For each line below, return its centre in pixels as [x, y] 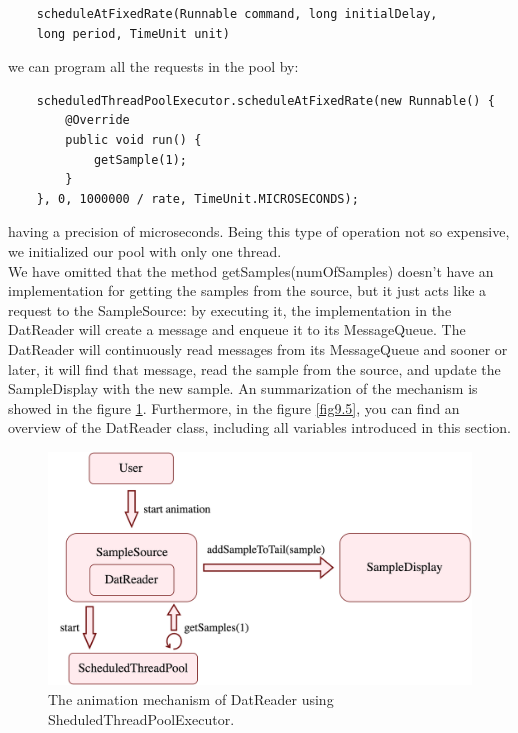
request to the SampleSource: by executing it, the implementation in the [230, 309]
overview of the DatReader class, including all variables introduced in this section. [259, 427]
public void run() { [133, 139]
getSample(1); [140, 159]
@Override [97, 120]
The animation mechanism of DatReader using [191, 699]
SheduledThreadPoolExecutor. [141, 718]
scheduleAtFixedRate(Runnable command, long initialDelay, [237, 14]
